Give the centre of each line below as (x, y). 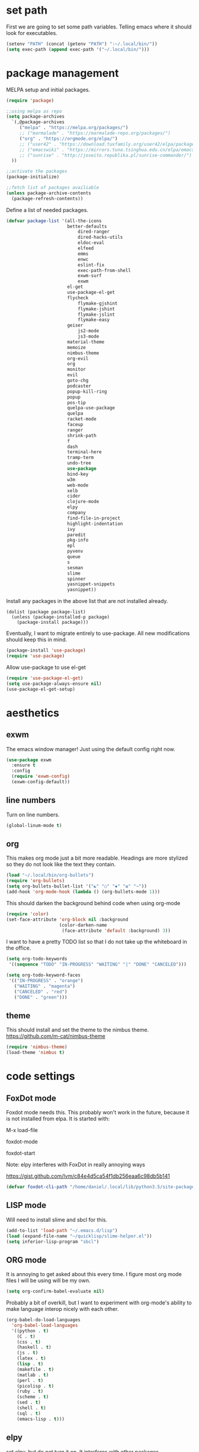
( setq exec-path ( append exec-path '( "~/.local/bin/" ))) (78, 49)
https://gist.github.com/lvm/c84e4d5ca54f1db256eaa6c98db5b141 (88, 1176)
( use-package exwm (29, 760)
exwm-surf (90, 276)
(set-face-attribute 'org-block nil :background (67, 919)
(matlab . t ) (33, 1375)
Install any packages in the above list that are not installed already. (87, 601)
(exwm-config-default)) (41, 782)
